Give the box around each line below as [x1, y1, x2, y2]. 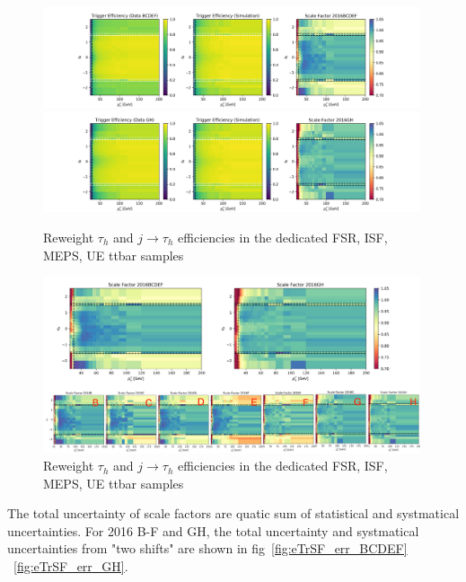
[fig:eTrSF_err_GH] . [13, 557, 128, 576]
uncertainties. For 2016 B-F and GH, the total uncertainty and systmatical [7, 521, 419, 540]
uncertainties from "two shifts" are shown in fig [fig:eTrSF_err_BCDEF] [7, 539, 408, 558]
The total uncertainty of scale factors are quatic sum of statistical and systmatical [7, 504, 460, 523]
